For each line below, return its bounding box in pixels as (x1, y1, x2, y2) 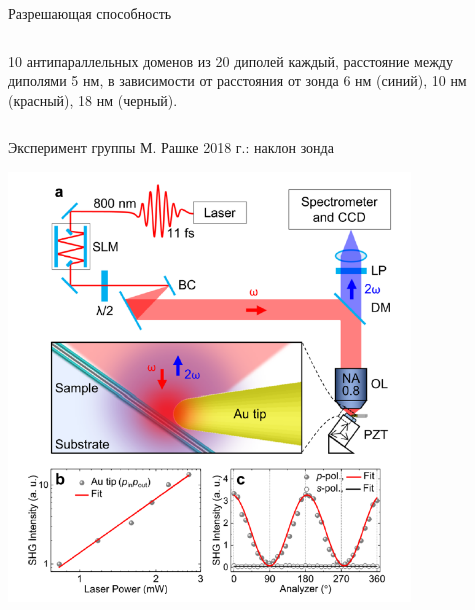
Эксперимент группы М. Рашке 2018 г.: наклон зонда (8, 137, 334, 158)
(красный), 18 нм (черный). (8, 89, 178, 110)
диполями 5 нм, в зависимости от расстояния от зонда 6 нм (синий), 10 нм (8, 70, 467, 91)
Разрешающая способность (8, 3, 172, 23)
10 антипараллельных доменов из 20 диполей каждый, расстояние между (8, 50, 453, 71)
